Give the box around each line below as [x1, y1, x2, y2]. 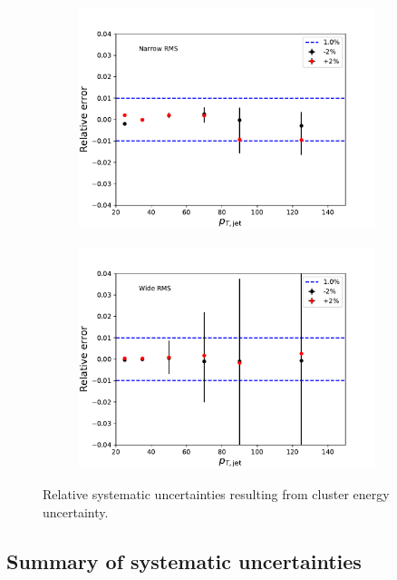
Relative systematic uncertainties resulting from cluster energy [43, 485, 390, 504]
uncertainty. [43, 502, 109, 521]
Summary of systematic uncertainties [6, 546, 362, 575]
